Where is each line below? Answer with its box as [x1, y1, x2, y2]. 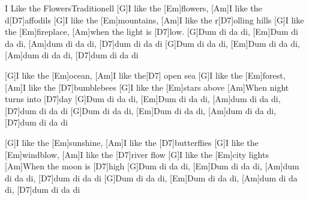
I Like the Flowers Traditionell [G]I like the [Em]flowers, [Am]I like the [5, 2, 262, 14]
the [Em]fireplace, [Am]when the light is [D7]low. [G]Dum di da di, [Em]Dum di [5, 25, 298, 38]
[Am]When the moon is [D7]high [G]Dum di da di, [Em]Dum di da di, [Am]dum [5, 160, 299, 172]
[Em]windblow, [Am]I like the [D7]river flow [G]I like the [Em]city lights [5, 148, 269, 160]
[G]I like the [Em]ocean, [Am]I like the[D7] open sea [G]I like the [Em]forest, [5, 68, 286, 81]
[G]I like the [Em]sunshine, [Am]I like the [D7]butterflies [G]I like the [5, 136, 259, 148]
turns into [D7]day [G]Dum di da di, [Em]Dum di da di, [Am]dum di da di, [5, 92, 281, 105]
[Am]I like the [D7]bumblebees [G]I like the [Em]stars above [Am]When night [5, 80, 289, 93]
